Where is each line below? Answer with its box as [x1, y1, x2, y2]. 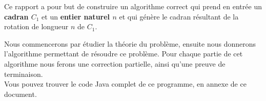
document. [4, 88, 37, 99]
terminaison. [4, 68, 43, 79]
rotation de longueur [4, 21, 69, 32]
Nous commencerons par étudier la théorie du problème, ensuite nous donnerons [4, 38, 256, 49]
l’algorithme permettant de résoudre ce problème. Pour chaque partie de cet [4, 48, 243, 59]
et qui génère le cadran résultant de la [119, 11, 239, 22]
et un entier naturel [42, 11, 110, 22]
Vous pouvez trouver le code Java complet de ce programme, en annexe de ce [4, 78, 247, 89]
